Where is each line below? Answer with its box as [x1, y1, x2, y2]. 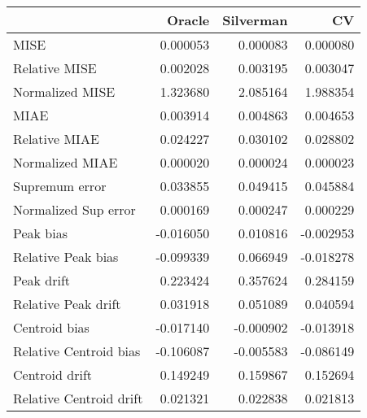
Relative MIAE [13, 129, 99, 148]
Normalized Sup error [13, 200, 136, 219]
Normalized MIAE [13, 153, 118, 172]
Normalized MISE [13, 82, 116, 101]
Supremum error [13, 176, 107, 195]
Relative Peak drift [13, 294, 121, 313]
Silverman [222, 11, 288, 29]
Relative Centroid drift [13, 389, 143, 407]
